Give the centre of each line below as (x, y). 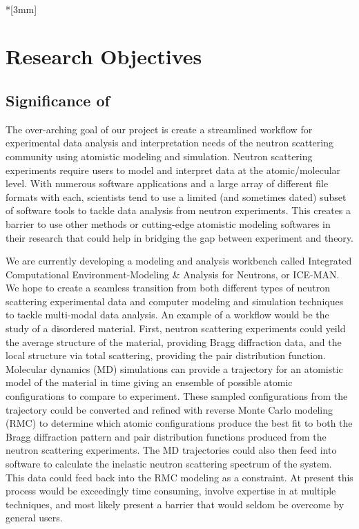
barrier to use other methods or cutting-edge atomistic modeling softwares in (168, 223)
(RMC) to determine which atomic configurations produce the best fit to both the (179, 423)
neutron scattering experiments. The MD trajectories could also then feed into (171, 450)
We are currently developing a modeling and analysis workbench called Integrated (179, 261)
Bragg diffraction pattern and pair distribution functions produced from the (166, 436)
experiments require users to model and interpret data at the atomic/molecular (173, 170)
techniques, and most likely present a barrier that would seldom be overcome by (175, 504)
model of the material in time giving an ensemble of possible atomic (149, 382)
